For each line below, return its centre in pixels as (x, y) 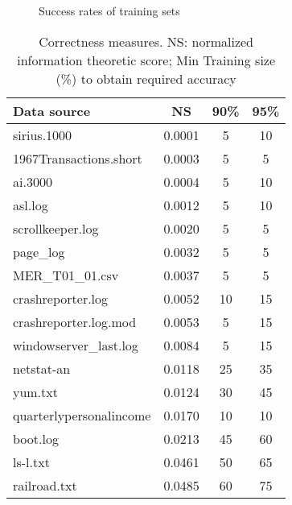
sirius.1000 (43, 135)
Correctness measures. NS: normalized (146, 41)
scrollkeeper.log (56, 228)
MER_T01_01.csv (66, 275)
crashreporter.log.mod (75, 321)
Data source (52, 110)
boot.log (36, 438)
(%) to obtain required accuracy (146, 78)
